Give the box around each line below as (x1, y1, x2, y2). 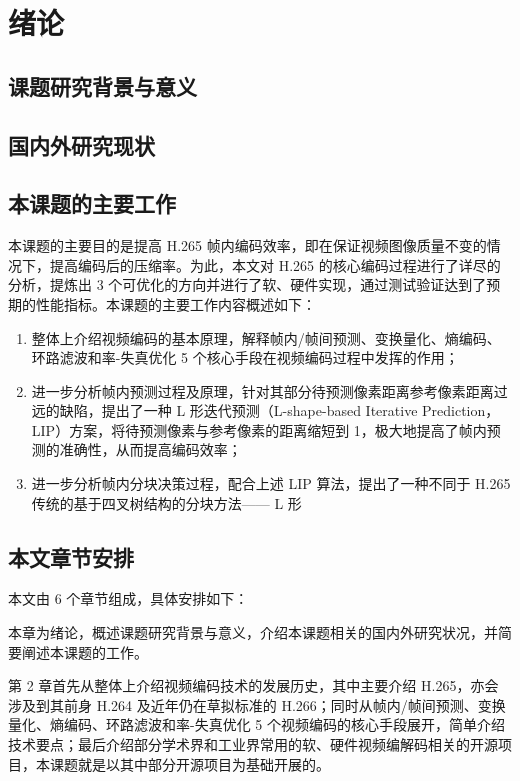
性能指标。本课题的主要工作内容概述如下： (35, 293, 316, 314)
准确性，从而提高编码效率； (59, 439, 242, 460)
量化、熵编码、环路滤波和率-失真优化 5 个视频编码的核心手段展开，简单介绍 (8, 714, 505, 735)
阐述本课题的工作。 (21, 641, 148, 662)
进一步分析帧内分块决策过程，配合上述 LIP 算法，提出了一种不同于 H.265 (31, 473, 511, 494)
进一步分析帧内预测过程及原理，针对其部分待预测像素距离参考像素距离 (31, 380, 494, 401)
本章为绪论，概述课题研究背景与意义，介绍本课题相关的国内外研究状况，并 (8, 622, 498, 643)
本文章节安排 (8, 541, 134, 572)
